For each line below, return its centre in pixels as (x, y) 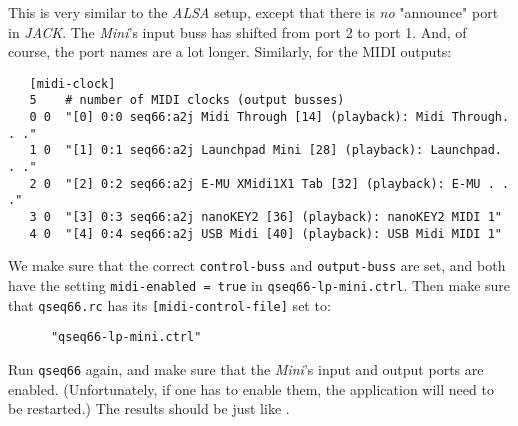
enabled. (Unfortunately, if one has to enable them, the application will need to (251, 388)
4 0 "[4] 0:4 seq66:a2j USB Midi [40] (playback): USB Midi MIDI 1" (265, 233)
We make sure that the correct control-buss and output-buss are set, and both (257, 265)
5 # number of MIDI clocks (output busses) (187, 100)
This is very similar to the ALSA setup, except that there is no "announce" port (253, 12)
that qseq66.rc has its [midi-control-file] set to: (169, 304)
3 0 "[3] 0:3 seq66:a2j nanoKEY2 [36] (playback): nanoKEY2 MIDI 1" (265, 217)
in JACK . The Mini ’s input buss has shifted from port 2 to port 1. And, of (237, 31)
